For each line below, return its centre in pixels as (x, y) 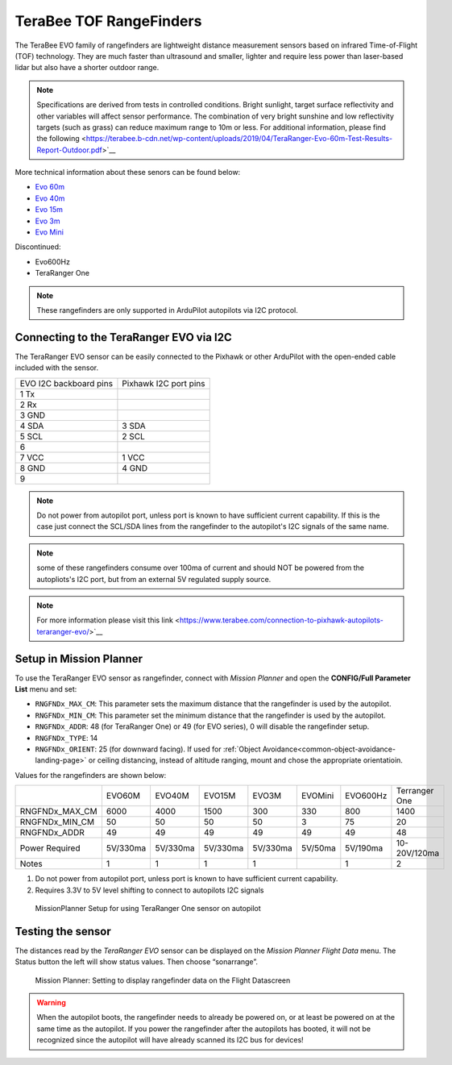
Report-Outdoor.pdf (69, 150)
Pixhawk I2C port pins (164, 383)
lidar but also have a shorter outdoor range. (87, 68)
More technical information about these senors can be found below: (128, 173)
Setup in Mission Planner (79, 658)
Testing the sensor (63, 931)
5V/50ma (318, 848)
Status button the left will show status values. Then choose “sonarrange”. (136, 962)
